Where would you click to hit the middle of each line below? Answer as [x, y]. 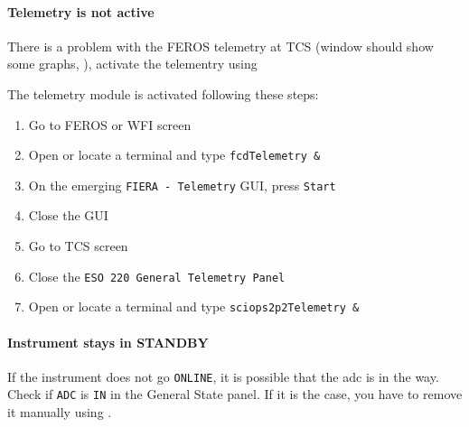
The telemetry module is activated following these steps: [163, 93]
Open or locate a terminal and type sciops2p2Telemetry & [194, 306]
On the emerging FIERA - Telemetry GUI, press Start [182, 185]
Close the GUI [68, 215]
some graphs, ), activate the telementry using [132, 64]
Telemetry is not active [81, 11]
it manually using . [60, 412]
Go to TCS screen [78, 246]
